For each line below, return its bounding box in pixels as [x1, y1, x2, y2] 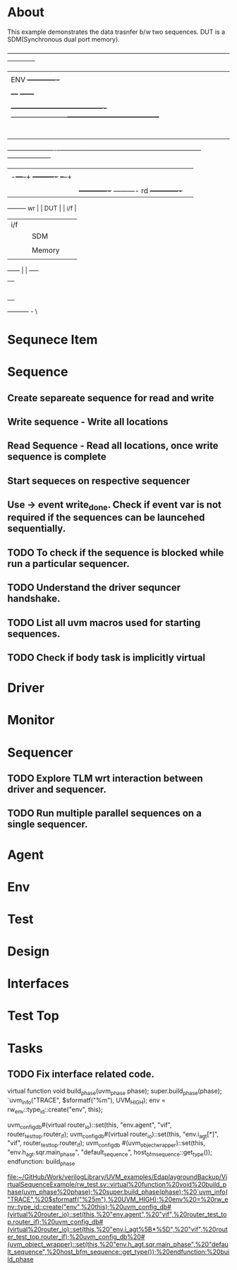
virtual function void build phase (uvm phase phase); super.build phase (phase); [7, 1087, 222, 1097]
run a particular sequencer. [7, 558, 130, 570]
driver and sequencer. [7, 783, 107, 795]
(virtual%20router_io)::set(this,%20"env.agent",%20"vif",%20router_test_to [7, 1210, 227, 1219]
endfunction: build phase [7, 1157, 75, 1167]
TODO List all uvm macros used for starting [7, 616, 201, 628]
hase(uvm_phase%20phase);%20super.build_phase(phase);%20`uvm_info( [7, 1187, 228, 1196]
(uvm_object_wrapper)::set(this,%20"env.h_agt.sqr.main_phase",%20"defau [7, 1240, 229, 1248]
